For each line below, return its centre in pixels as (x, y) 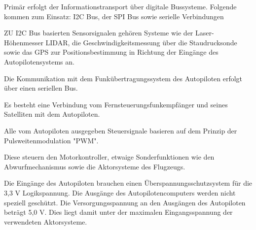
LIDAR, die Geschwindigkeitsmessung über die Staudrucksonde (141, 42)
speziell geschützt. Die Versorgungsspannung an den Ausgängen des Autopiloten (125, 202)
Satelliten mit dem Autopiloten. (52, 114)
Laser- (205, 33)
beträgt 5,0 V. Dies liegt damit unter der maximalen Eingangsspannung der (118, 212)
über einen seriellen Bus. (41, 88)
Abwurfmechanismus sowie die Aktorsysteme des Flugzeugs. (95, 166)
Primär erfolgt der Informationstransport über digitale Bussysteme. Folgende (120, 6)
